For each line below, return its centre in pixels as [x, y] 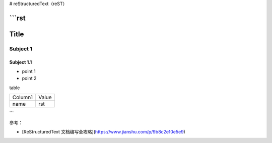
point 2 [29, 79]
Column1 [22, 97]
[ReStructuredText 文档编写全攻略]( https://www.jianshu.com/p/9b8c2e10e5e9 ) [104, 131]
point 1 [29, 71]
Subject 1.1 [21, 62]
